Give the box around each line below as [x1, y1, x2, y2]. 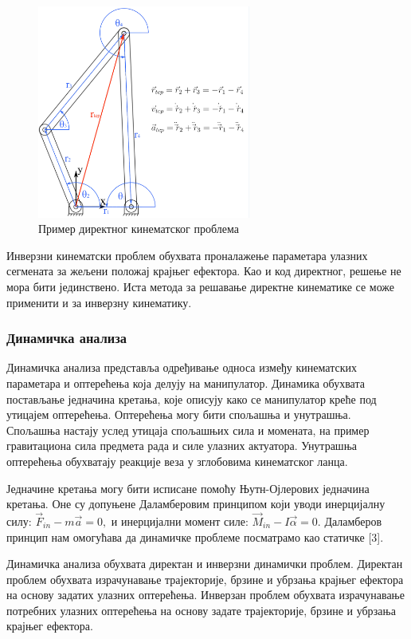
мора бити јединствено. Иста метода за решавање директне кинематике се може [6, 278, 395, 294]
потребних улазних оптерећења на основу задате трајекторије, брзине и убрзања [6, 602, 396, 618]
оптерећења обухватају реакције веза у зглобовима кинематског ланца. [6, 452, 348, 469]
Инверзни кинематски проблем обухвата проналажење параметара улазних [6, 247, 368, 263]
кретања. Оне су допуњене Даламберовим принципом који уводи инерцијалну [6, 495, 386, 512]
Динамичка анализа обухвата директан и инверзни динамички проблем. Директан [6, 555, 403, 572]
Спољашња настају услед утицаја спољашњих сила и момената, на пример [6, 421, 370, 438]
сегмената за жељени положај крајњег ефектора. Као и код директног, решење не [6, 262, 401, 279]
